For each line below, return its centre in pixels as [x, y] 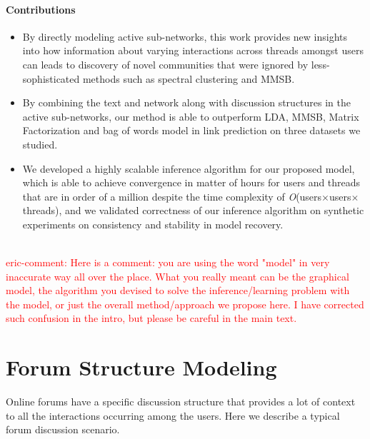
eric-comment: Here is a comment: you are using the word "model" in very [168, 262]
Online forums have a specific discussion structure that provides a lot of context [181, 402]
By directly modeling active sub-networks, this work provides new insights [185, 36]
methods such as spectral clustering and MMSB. [189, 78]
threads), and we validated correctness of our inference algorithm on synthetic [193, 210]
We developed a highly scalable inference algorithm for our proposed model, [189, 168]
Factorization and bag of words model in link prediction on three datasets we [191, 130]
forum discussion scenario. [63, 429]
